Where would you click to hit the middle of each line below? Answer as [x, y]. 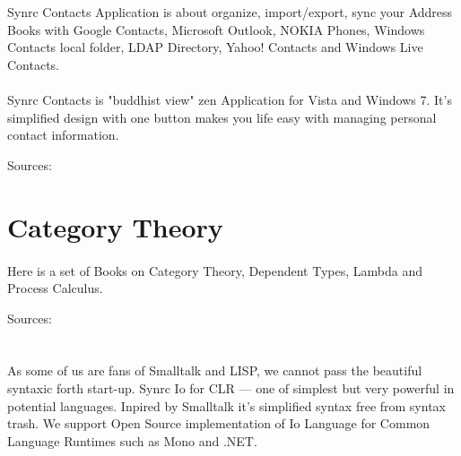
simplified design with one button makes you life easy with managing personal [222, 117]
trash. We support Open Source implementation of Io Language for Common [219, 423]
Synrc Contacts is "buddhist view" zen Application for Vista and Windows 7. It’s [230, 100]
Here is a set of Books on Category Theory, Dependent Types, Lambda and [215, 270]
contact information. [63, 135]
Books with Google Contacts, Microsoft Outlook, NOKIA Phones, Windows [216, 29]
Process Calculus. [55, 288]
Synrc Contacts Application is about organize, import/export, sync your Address [230, 12]
